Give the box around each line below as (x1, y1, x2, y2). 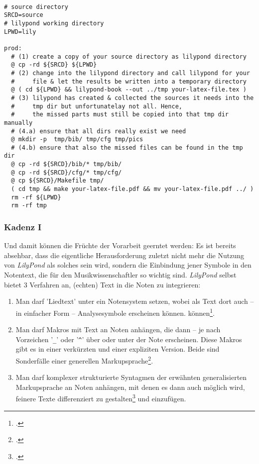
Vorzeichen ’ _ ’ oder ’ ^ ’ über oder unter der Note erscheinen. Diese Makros (15, 334, 242, 344)
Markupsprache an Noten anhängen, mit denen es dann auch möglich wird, (15, 381, 245, 392)
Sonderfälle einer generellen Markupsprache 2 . (15, 354, 153, 366)
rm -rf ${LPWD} (11, 193, 61, 201)
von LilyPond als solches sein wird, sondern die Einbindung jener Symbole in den (4, 260, 252, 270)
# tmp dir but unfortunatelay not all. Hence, (11, 102, 182, 110)
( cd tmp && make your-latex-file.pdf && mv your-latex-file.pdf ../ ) (11, 186, 254, 193)
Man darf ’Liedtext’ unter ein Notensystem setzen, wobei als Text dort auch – (15, 296, 254, 306)
